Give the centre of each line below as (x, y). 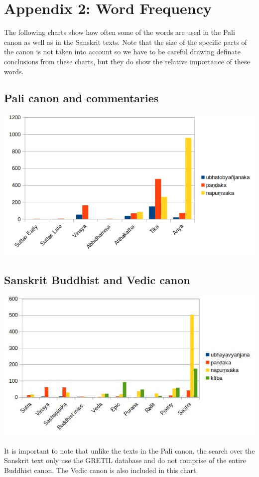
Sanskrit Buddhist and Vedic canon (97, 279)
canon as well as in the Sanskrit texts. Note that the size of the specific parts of (126, 42)
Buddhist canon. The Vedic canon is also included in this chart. (101, 470)
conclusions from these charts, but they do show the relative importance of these (127, 61)
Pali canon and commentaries (81, 98)
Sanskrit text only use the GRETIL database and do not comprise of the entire (125, 460)
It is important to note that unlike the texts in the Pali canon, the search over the (129, 450)
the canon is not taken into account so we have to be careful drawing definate (123, 52)
